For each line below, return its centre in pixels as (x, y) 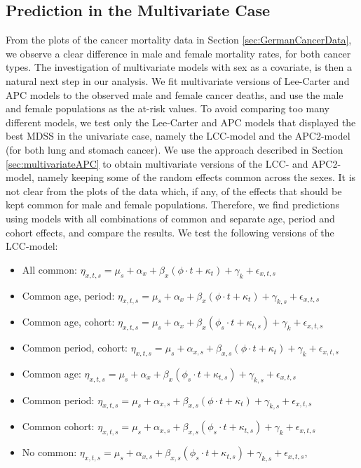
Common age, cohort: (68, 322)
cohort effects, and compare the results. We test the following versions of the (170, 232)
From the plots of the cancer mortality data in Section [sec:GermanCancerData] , (179, 40)
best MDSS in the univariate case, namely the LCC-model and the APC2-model (178, 136)
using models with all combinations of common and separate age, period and (170, 218)
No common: (49, 452)
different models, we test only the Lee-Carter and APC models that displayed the (181, 122)
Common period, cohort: (75, 348)
